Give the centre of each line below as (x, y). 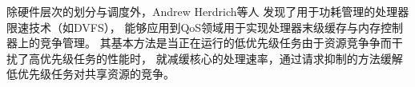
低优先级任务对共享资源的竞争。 (91, 74)
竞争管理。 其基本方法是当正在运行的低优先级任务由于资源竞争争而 (216, 43)
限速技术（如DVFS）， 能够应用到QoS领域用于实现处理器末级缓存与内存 (194, 27)
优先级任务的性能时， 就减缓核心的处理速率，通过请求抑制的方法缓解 (221, 58)
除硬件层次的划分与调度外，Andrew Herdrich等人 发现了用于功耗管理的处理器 (208, 11)
